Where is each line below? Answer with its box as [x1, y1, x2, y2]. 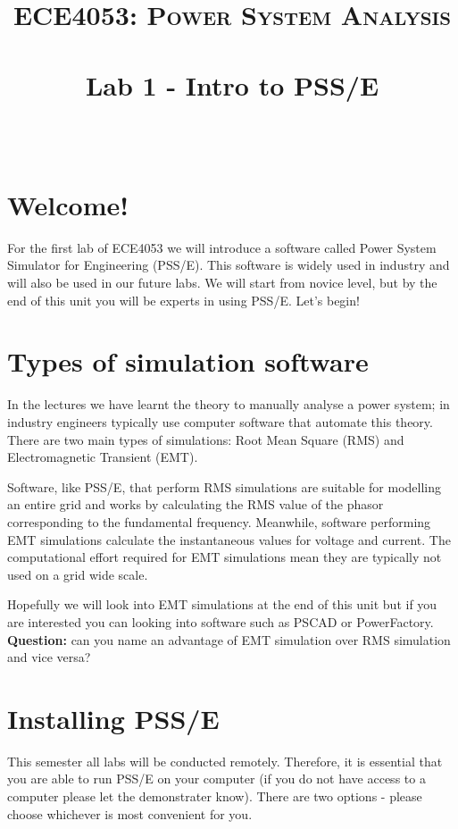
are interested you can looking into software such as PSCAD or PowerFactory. [7, 612, 434, 631]
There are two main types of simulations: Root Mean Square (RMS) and [7, 430, 404, 448]
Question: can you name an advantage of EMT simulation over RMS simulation [7, 630, 451, 649]
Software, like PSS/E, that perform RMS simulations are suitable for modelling [7, 477, 442, 496]
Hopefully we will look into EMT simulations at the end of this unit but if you [7, 595, 437, 614]
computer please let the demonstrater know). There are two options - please [7, 787, 422, 805]
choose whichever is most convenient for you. [7, 804, 253, 823]
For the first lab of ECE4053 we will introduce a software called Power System [7, 238, 437, 256]
